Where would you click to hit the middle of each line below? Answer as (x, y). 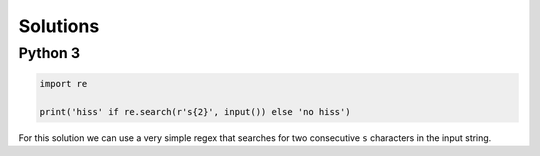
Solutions (59, 26)
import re (63, 83)
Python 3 (49, 53)
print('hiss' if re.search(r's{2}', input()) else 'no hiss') (195, 111)
